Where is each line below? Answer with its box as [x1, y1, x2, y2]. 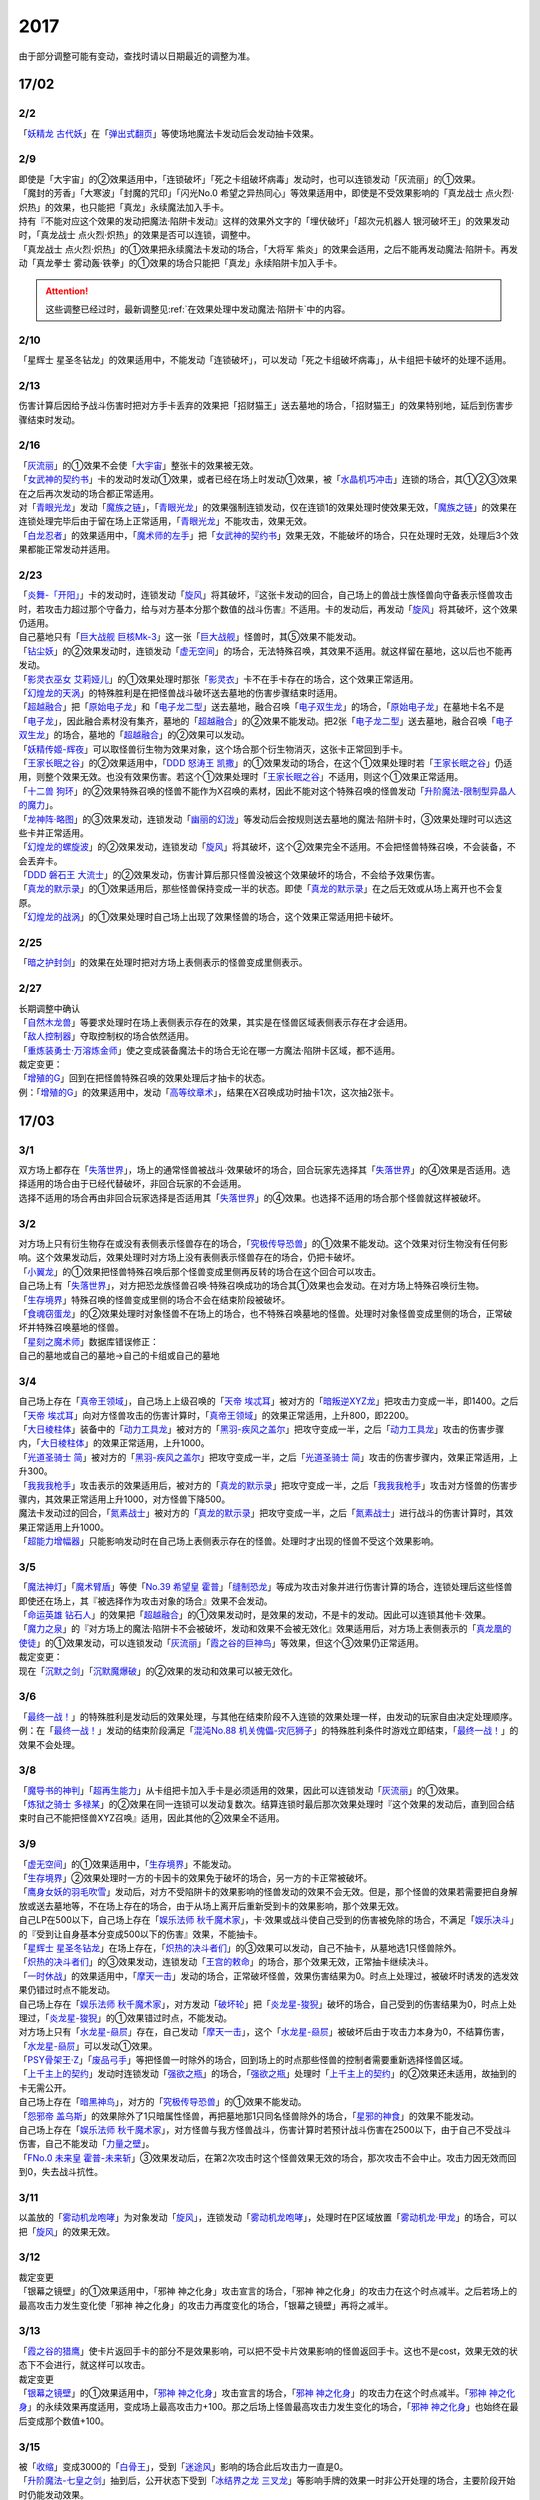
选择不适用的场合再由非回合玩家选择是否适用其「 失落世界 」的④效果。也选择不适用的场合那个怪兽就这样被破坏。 [18, 1191, 487, 1204]
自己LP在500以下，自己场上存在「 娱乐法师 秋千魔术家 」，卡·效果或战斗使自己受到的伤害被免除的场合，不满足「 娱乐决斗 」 [18, 1914, 519, 1926]
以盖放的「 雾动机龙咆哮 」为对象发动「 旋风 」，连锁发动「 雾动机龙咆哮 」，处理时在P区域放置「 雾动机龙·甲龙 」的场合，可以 [18, 2211, 517, 2224]
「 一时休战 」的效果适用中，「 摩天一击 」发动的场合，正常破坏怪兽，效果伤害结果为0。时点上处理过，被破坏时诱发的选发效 [18, 1970, 519, 1982]
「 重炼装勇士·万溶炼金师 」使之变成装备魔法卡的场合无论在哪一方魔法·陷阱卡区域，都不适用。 [18, 1044, 401, 1056]
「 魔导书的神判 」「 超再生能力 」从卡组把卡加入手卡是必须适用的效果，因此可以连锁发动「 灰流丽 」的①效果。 [18, 1784, 465, 1796]
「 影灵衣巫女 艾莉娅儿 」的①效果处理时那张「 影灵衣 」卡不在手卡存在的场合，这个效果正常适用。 [18, 673, 419, 685]
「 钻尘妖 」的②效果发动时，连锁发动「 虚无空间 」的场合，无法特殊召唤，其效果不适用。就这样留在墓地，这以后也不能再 [18, 645, 513, 657]
